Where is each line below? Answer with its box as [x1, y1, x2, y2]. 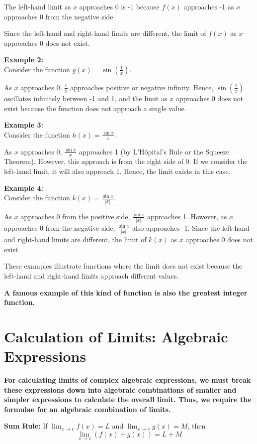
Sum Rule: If [4, 421, 48, 431]
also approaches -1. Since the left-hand [132, 222, 250, 233]
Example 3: [4, 120, 43, 130]
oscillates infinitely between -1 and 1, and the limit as [4, 93, 168, 103]
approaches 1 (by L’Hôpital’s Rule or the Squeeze [79, 146, 230, 156]
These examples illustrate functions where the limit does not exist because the [4, 261, 243, 271]
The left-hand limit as [4, 1, 71, 11]
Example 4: [4, 182, 43, 193]
